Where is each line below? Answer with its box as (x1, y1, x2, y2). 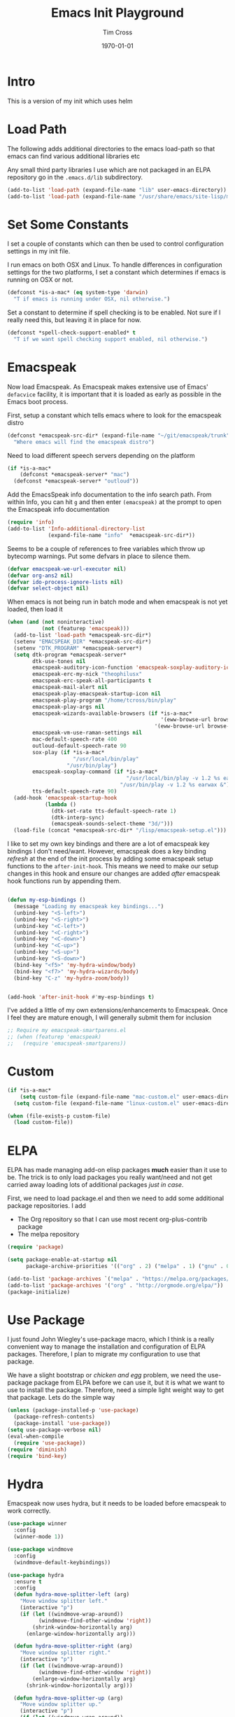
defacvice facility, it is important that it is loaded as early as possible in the (7, 390, 222, 398)
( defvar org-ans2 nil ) (7, 572, 73, 579)
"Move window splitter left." (20, 1598, 108, 1605)
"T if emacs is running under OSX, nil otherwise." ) (13, 296, 171, 303)
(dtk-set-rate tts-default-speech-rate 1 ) (51, 807, 177, 814)
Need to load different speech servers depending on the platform (7, 451, 195, 459)
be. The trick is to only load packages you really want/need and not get (7, 1173, 213, 1181)
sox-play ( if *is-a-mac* (32, 749, 105, 756)
